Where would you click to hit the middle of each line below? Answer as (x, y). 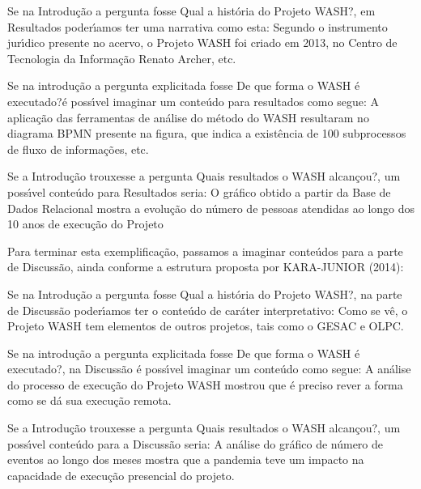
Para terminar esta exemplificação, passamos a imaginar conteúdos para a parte (205, 251)
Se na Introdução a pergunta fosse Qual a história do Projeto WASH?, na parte (205, 293)
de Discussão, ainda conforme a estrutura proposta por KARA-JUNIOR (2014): (206, 267)
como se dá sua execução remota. (89, 400)
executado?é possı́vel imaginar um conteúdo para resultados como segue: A (193, 101)
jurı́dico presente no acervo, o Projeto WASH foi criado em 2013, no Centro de (202, 43)
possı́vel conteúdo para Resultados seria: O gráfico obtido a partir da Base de (199, 191)
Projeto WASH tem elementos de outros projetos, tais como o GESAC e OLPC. (206, 326)
